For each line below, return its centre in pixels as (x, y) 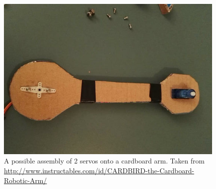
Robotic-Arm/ (26, 180)
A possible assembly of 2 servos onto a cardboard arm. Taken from (104, 161)
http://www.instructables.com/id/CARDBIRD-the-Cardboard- (99, 171)
